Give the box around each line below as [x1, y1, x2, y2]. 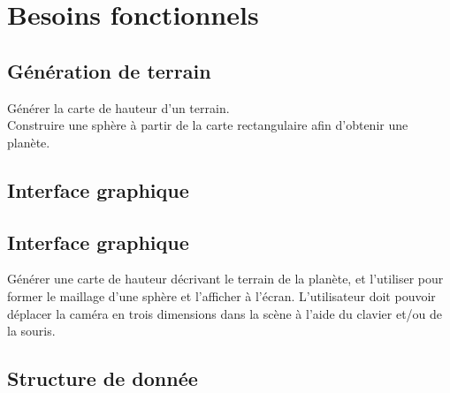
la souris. [7, 321, 56, 340]
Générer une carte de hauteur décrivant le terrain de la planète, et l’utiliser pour [7, 269, 444, 288]
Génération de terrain [7, 57, 211, 84]
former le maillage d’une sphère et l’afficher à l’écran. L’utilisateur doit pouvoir [7, 286, 436, 305]
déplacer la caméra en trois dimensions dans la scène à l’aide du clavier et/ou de [7, 304, 443, 322]
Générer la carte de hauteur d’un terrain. [7, 98, 230, 117]
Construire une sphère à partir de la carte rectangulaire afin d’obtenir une [7, 116, 408, 134]
